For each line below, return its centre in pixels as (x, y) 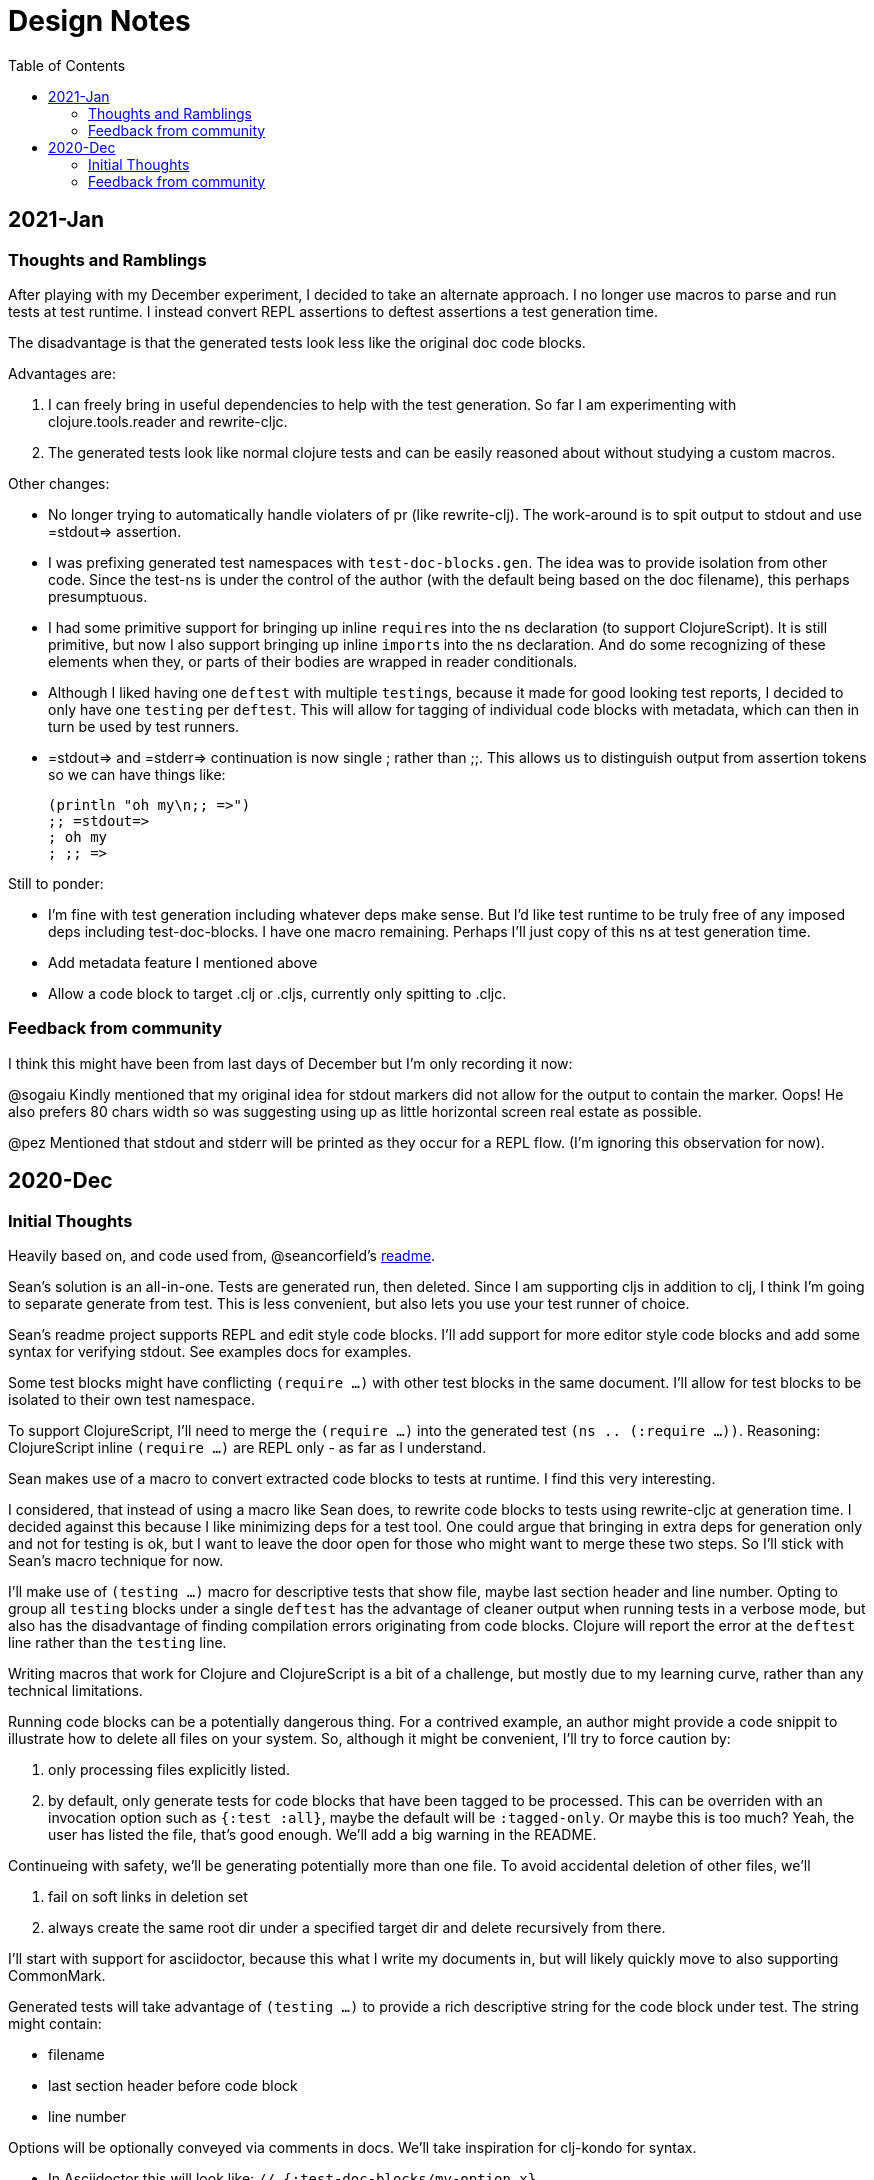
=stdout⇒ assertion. (115, 531)
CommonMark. (57, 1975)
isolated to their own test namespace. (131, 1399)
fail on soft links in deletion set (148, 1896)
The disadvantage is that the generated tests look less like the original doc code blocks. (297, 342)
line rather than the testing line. (117, 1642)
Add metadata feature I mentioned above (183, 962)
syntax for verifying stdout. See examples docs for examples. (210, 1351)
